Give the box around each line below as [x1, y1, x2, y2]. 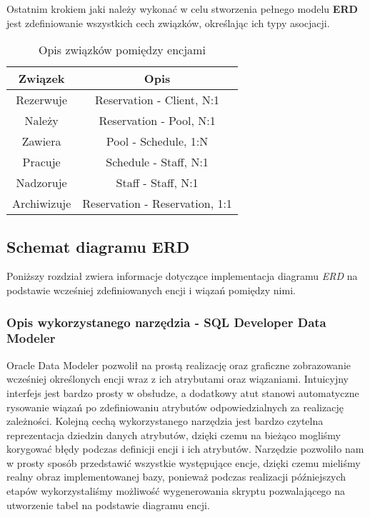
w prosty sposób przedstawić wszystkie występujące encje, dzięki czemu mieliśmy [6, 455, 361, 470]
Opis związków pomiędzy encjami [39, 41, 206, 59]
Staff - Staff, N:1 [116, 174, 199, 191]
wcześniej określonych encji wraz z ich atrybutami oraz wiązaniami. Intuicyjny [6, 371, 349, 386]
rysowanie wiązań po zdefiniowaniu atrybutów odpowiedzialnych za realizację [6, 399, 344, 414]
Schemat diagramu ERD [6, 235, 190, 257]
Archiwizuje [12, 195, 71, 212]
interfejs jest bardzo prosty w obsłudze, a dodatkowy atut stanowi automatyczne [6, 385, 359, 400]
